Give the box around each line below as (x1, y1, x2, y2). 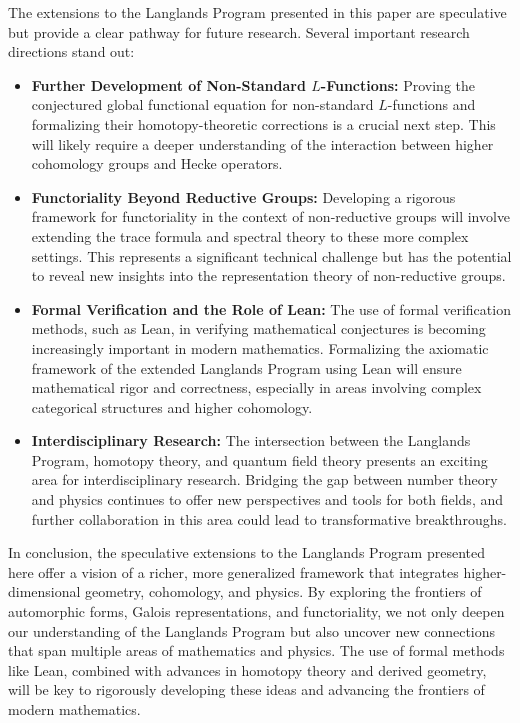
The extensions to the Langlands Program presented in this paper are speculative (8, 2, 507, 22)
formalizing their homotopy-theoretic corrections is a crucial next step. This (31, 113, 496, 134)
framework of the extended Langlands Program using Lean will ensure (31, 357, 462, 378)
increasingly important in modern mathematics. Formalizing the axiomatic (31, 337, 489, 358)
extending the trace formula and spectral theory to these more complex (31, 225, 469, 246)
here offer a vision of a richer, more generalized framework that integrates (8, 561, 459, 582)
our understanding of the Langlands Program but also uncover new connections (8, 620, 496, 641)
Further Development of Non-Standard (31, 74, 306, 95)
